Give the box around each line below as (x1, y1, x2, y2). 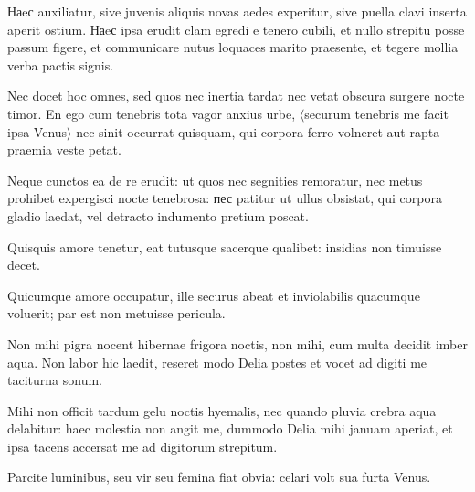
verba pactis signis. (7, 55, 114, 74)
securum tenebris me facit (304, 103, 449, 123)
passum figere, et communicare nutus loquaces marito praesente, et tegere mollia (7, 37, 459, 57)
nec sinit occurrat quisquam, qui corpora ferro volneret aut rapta (76, 122, 440, 141)
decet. (7, 255, 40, 274)
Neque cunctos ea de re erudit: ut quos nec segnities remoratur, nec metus (7, 170, 423, 189)
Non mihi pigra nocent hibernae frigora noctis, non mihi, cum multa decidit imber (7, 334, 468, 353)
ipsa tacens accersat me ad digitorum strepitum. (7, 436, 278, 455)
